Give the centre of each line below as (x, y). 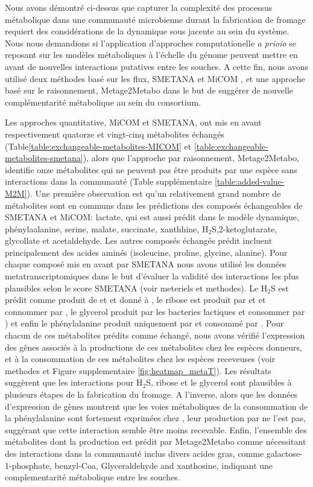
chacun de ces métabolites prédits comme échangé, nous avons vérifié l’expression (155, 335)
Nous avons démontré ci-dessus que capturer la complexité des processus (139, 7)
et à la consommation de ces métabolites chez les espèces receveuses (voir (140, 359)
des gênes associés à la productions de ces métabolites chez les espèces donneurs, (153, 347)
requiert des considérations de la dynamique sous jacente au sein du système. (147, 31)
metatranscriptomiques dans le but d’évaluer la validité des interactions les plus (152, 276)
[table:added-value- (249, 181)
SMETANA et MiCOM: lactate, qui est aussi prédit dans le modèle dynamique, (152, 217)
